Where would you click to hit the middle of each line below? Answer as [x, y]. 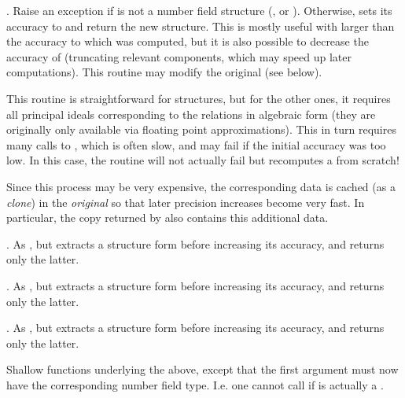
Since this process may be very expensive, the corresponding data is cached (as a [201, 186]
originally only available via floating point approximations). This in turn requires [201, 129]
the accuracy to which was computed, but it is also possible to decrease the [188, 41]
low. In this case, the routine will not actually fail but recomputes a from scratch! [203, 160]
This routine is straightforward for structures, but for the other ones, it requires [199, 98]
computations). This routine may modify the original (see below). [164, 72]
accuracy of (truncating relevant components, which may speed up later [179, 56]
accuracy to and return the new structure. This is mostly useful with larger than [201, 26]
